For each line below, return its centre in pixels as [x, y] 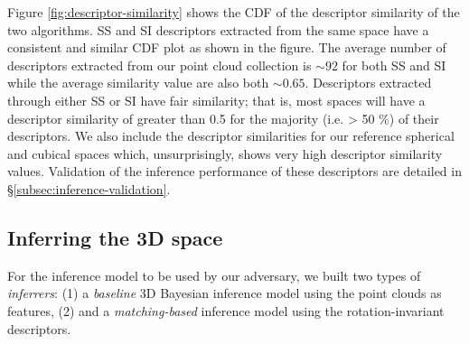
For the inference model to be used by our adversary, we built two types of [214, 275]
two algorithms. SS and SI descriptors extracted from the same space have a [218, 29]
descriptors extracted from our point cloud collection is [159, 65]
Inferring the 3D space [115, 237]
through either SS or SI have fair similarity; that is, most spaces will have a [216, 100]
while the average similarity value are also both [138, 83]
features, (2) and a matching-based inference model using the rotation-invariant [226, 310]
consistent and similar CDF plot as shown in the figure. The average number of [227, 47]
